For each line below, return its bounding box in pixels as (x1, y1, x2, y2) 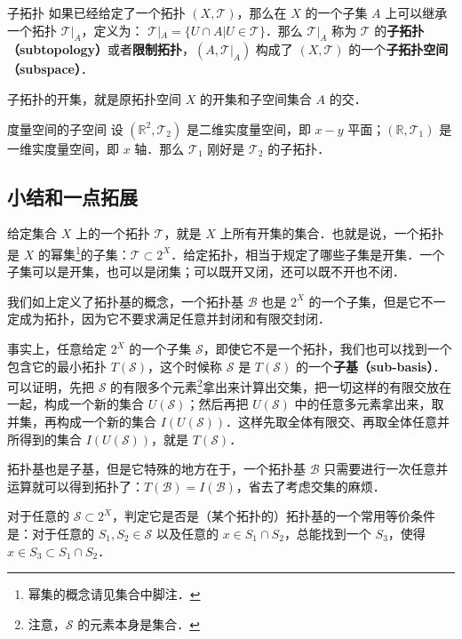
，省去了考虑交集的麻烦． (235, 476, 386, 495)
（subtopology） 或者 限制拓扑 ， (7, 40, 195, 59)
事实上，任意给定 (7, 339, 107, 357)
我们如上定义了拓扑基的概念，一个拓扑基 (7, 292, 243, 310)
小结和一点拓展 (7, 182, 138, 210)
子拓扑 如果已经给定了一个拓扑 (7, 4, 186, 21)
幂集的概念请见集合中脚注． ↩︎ (28, 585, 201, 603)
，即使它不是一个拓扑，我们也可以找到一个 (203, 339, 452, 357)
